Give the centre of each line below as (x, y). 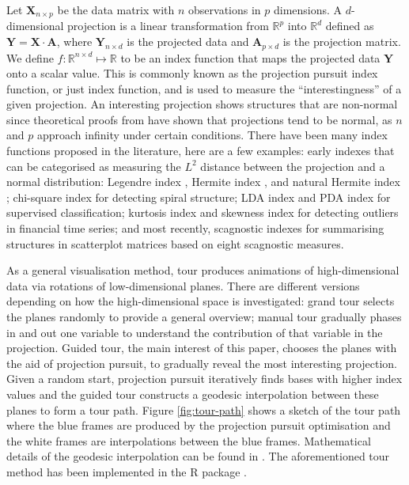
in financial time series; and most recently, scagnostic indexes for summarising (195, 228)
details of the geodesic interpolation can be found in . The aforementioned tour (198, 456)
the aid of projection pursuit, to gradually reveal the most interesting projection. (202, 363)
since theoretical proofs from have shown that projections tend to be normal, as (199, 119)
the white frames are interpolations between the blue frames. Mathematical (189, 440)
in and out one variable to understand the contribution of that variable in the (195, 332)
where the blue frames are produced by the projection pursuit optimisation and (199, 425)
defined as (350, 26)
